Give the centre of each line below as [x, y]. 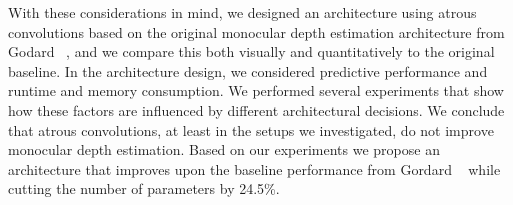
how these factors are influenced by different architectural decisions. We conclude [256, 109]
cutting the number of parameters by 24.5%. [144, 188]
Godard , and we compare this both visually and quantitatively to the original [251, 51]
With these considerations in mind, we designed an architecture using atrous [242, 12]
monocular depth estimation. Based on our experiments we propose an [224, 149]
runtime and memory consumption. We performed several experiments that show [256, 90]
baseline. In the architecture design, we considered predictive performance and [248, 70]
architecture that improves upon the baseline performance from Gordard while [254, 168]
